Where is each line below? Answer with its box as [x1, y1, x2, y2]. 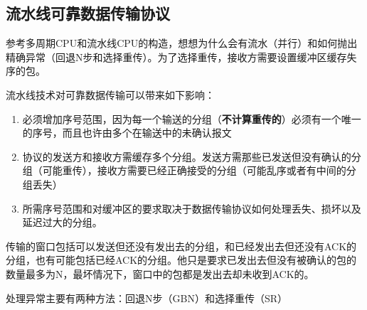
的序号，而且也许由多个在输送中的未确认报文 [22, 125, 232, 140]
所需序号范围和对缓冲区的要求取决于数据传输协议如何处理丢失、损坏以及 [22, 201, 361, 215]
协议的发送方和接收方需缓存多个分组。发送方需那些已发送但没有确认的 [22, 149, 351, 164]
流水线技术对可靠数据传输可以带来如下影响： [6, 87, 215, 102]
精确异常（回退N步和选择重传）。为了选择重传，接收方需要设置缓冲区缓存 [6, 49, 347, 64]
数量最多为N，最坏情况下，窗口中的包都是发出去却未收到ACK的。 [6, 266, 314, 281]
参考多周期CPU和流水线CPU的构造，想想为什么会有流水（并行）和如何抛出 [6, 36, 358, 50]
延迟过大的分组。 [22, 215, 102, 230]
